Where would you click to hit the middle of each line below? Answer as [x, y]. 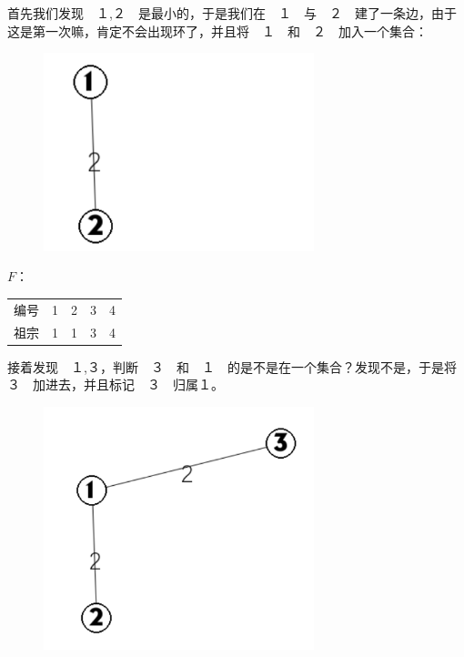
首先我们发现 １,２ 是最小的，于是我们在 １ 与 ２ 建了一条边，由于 [232, 13]
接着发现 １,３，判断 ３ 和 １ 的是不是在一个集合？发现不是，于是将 [232, 366]
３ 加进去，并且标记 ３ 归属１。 [116, 384]
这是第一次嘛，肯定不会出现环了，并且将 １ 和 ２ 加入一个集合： [217, 30]
